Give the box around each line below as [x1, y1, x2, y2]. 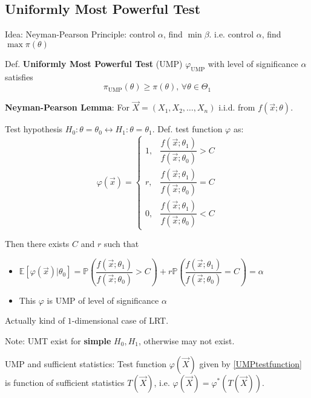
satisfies [5, 70, 33, 83]
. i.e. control [209, 28, 254, 40]
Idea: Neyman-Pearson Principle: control [5, 28, 155, 40]
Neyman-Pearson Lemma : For [5, 101, 129, 114]
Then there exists [5, 237, 70, 250]
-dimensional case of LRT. [71, 314, 169, 327]
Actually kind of [5, 314, 65, 327]
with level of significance [208, 57, 298, 69]
